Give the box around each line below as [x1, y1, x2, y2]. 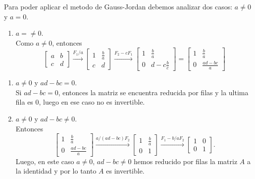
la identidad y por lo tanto [15, 166, 97, 176]
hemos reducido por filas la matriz [134, 156, 238, 166]
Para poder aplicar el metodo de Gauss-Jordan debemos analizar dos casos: [4, 1, 233, 11]
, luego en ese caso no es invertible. [39, 97, 145, 107]
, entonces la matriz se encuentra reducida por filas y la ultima [58, 87, 249, 97]
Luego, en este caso [15, 156, 74, 166]
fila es [15, 97, 33, 107]
